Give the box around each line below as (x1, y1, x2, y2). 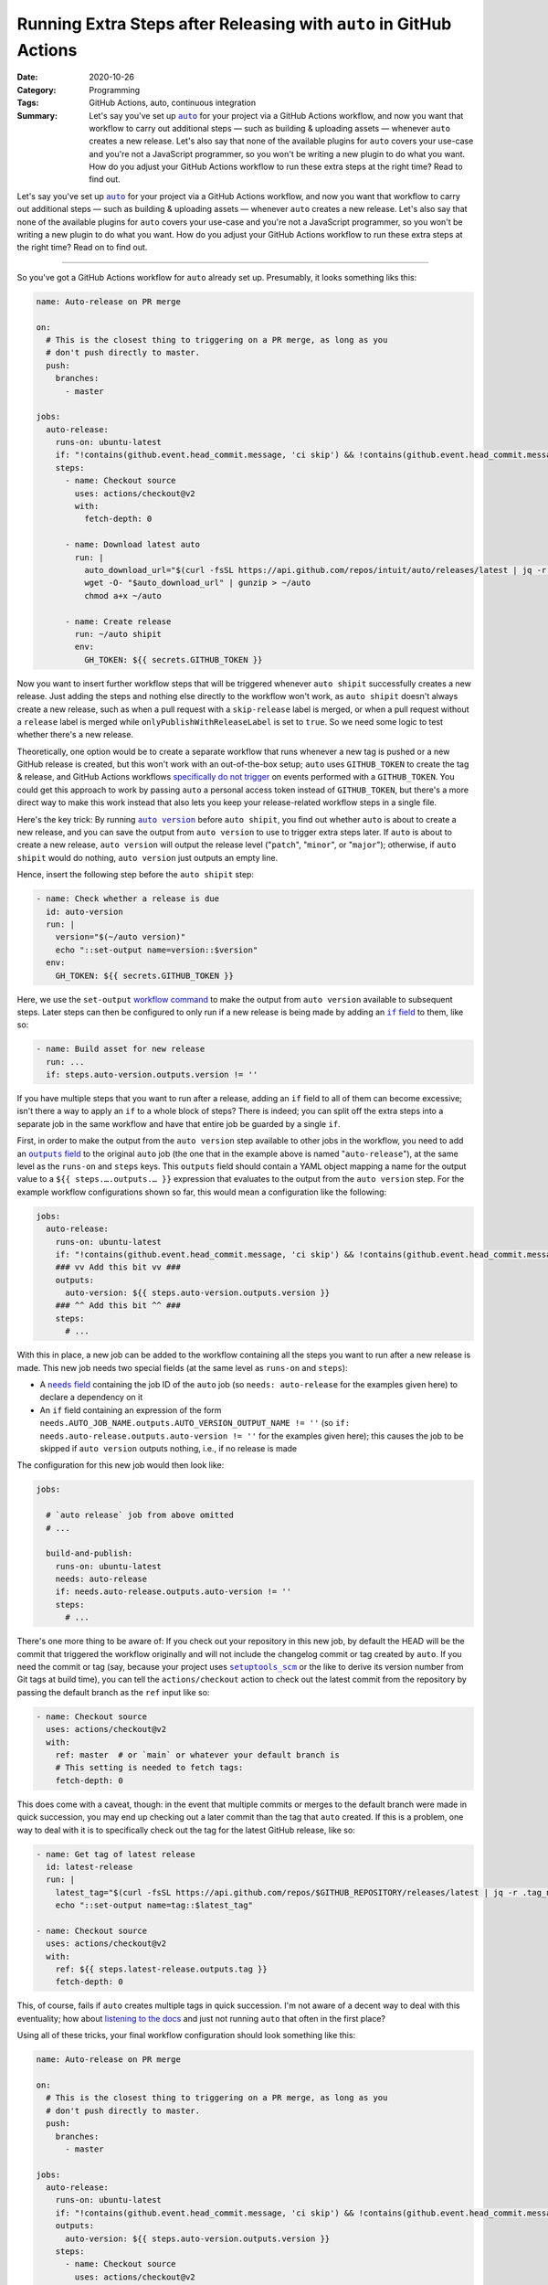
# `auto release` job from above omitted (46, 1510, 235, 1521)
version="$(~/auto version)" (55, 932, 186, 942)
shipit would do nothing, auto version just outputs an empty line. (16, 852, 279, 863)
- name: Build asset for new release (36, 1044, 205, 1055)
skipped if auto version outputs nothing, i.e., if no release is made (39, 1442, 298, 1453)
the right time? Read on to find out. (16, 242, 148, 253)
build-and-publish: (46, 1548, 133, 1558)
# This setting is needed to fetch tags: (55, 1762, 244, 1773)
